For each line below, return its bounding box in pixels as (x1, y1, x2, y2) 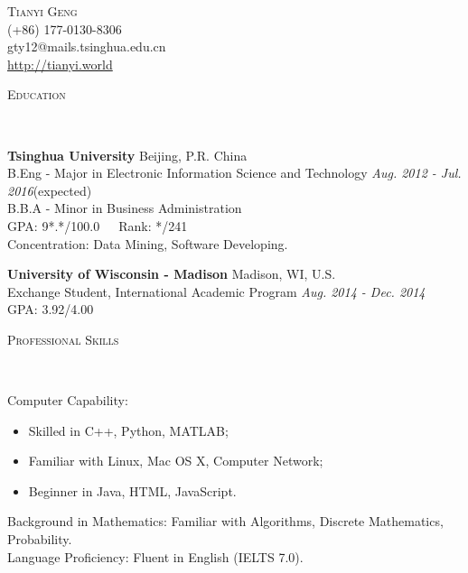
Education (7, 85, 66, 104)
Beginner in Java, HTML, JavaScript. (28, 481, 237, 500)
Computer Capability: (7, 391, 128, 410)
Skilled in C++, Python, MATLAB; (28, 421, 229, 439)
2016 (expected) (7, 180, 92, 199)
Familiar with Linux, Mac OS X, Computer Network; (28, 451, 323, 470)
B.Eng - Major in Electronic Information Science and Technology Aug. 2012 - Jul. (7, 163, 462, 182)
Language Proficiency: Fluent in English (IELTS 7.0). (7, 547, 304, 566)
